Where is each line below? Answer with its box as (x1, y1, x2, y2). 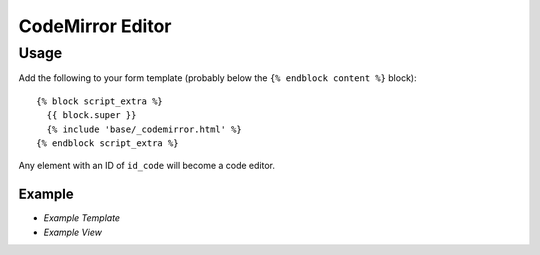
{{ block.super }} (46, 110, 137, 121)
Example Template (43, 212, 120, 224)
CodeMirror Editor (18, 15, 172, 37)
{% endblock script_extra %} (36, 137, 179, 149)
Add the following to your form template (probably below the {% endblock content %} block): (18, 72, 417, 84)
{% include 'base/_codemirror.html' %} (46, 123, 242, 135)
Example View (43, 226, 102, 238)
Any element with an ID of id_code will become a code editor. (18, 160, 275, 172)
